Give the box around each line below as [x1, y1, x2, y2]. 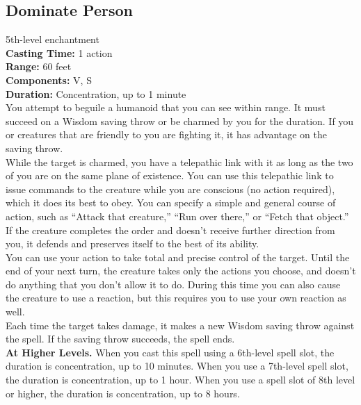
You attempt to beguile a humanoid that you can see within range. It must [6, 100, 326, 115]
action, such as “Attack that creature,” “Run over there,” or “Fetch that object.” [6, 208, 349, 223]
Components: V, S [6, 72, 92, 87]
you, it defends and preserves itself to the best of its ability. [6, 236, 259, 251]
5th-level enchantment [6, 32, 99, 47]
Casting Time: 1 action [6, 45, 113, 60]
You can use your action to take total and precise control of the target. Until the [6, 249, 350, 264]
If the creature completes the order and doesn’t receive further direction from [6, 222, 335, 237]
